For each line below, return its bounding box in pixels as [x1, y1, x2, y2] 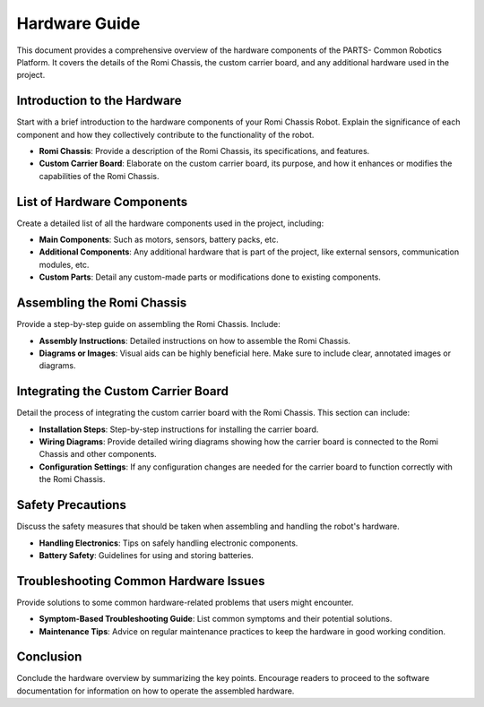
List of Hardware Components [16, 194, 188, 210]
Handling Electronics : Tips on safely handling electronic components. [39, 538, 298, 548]
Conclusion [16, 650, 82, 665]
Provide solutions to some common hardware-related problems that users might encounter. [16, 597, 354, 608]
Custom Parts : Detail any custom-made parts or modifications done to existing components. [39, 272, 381, 282]
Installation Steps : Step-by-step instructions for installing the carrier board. [39, 424, 319, 435]
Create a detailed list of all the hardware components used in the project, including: [16, 218, 324, 228]
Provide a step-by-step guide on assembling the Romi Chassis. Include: [16, 319, 281, 330]
